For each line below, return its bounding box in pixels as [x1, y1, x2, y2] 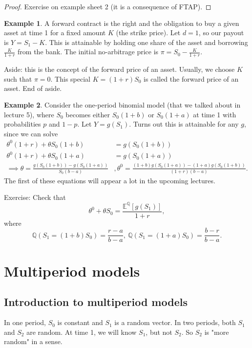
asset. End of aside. [4, 83, 62, 93]
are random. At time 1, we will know [26, 326, 137, 337]
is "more [204, 326, 229, 337]
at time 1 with [193, 109, 236, 119]
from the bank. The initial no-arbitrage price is [18, 46, 159, 57]
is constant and [57, 317, 103, 327]
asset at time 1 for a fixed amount [4, 27, 106, 38]
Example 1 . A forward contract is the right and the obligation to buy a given [4, 18, 239, 28]
